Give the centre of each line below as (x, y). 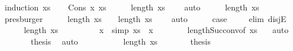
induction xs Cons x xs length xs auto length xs (132, 7)
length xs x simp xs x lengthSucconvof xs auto (156, 30)
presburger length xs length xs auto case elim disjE (145, 18)
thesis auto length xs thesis (121, 41)
